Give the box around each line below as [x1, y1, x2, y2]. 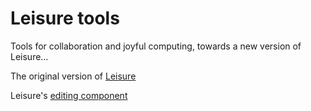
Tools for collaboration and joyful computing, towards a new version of [10, 40, 302, 52]
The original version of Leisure [10, 70, 137, 82]
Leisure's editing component [10, 89, 128, 101]
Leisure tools [10, 7, 120, 30]
